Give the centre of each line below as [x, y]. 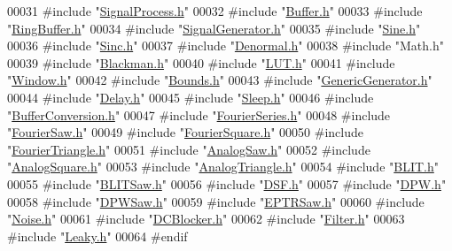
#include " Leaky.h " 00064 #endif [97, 236]
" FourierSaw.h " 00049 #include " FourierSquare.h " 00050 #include [186, 132]
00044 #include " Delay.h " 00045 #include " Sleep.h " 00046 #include [191, 97]
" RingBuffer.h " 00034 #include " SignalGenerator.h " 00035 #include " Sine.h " [214, 28]
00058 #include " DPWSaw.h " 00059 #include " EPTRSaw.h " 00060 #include [216, 201]
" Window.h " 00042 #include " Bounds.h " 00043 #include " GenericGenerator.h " [220, 80]
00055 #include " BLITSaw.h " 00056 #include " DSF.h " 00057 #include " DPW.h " [227, 183]
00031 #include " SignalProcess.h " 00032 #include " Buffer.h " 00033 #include [215, 11]
